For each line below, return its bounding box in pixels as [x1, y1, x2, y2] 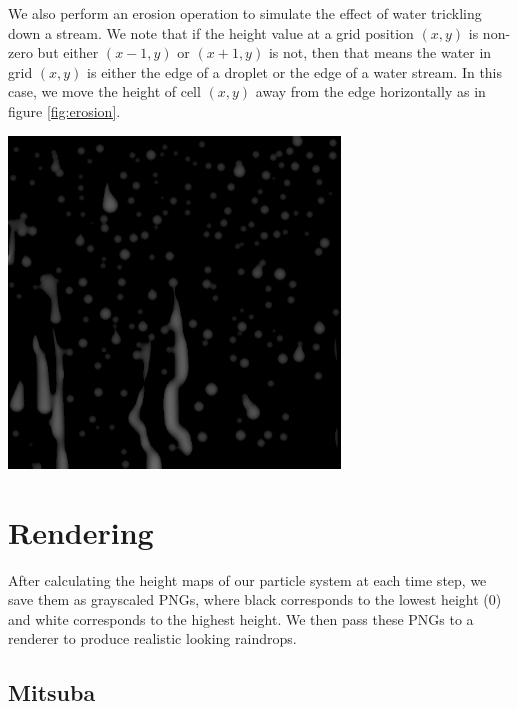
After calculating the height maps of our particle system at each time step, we [8, 569, 487, 590]
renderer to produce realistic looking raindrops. [8, 628, 297, 649]
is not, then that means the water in [268, 42, 492, 63]
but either [37, 42, 99, 63]
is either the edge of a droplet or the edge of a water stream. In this [87, 61, 503, 82]
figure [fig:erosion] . [8, 100, 121, 121]
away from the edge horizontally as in [255, 81, 486, 102]
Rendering [8, 511, 154, 552]
